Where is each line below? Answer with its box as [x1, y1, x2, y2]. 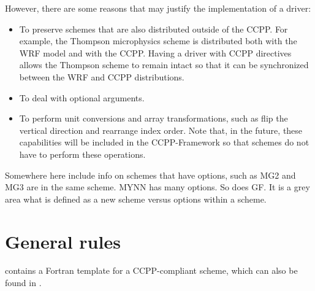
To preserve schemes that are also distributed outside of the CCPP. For [19, 22, 288, 35]
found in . [5, 276, 42, 289]
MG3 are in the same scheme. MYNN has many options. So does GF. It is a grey [5, 180, 310, 193]
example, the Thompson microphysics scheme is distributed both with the [19, 34, 297, 47]
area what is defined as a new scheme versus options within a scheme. [5, 192, 267, 205]
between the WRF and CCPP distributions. [19, 70, 184, 83]
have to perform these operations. [19, 147, 146, 160]
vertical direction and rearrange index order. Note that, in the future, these [19, 123, 303, 136]
